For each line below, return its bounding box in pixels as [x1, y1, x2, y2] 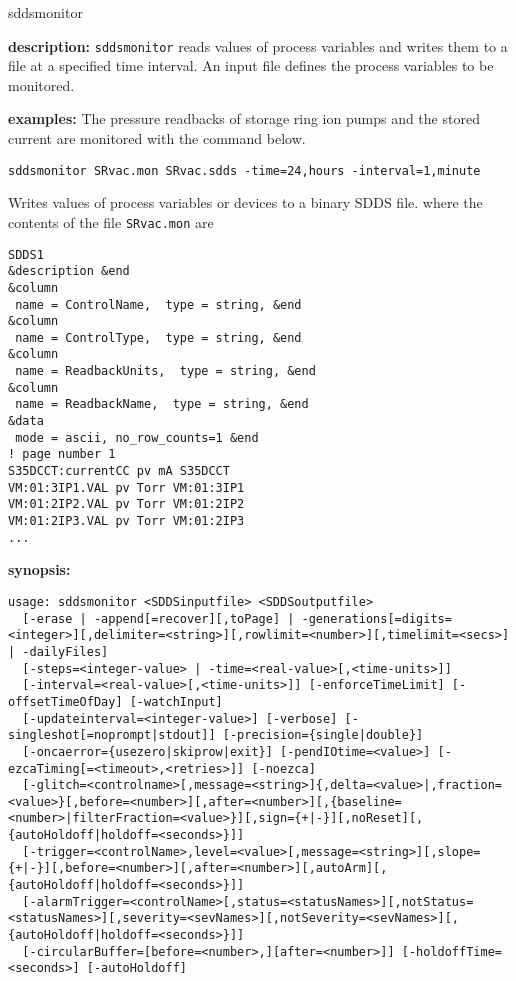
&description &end [8, 264, 130, 279]
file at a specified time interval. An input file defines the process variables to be [8, 55, 494, 76]
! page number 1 [8, 447, 116, 462]
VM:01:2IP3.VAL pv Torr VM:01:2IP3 [8, 514, 245, 529]
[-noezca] [251, 761, 316, 776]
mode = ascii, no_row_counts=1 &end [15, 430, 259, 445]
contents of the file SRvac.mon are [8, 211, 214, 232]
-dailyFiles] [22, 644, 109, 659]
